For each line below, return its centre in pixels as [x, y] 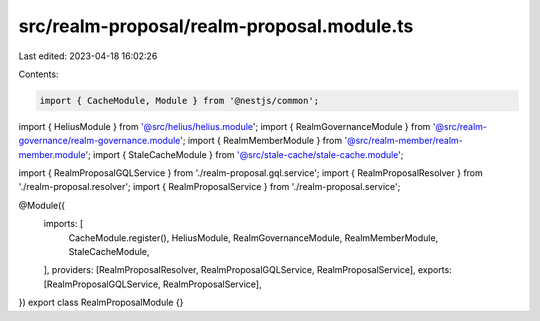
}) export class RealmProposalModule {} [101, 302]
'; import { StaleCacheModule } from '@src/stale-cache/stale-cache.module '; [244, 154]
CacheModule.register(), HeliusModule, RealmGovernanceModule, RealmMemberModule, [253, 237]
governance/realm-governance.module [99, 141]
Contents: [38, 74]
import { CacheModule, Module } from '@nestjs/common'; [179, 100]
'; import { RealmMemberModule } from [261, 141]
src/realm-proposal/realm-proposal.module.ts [216, 26]
